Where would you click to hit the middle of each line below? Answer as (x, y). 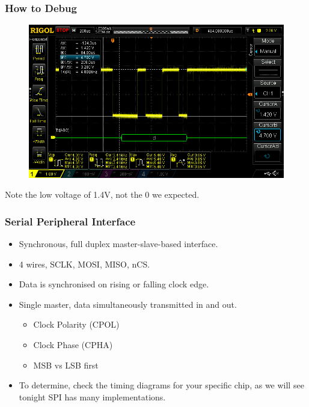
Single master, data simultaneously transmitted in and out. (128, 304)
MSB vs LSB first (66, 365)
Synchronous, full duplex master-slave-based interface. (118, 244)
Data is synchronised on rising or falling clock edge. (114, 284)
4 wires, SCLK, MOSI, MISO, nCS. (84, 264)
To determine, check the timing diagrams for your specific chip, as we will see (161, 385)
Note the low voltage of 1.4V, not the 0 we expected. (102, 194)
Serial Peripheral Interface (70, 221)
